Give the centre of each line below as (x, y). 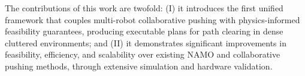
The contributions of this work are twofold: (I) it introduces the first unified (144, 8)
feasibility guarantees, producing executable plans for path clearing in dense (144, 31)
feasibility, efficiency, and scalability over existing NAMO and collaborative (143, 54)
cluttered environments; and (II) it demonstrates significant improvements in (146, 42)
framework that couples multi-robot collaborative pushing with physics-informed (152, 19)
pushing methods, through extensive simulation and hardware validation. (139, 66)
